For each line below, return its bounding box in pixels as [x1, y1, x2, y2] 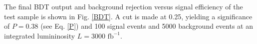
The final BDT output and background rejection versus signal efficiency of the [4, 1, 243, 11]
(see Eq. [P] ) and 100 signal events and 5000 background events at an [40, 21, 253, 31]
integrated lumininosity [4, 30, 75, 41]
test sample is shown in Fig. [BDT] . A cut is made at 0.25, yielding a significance [4, 11, 253, 21]
